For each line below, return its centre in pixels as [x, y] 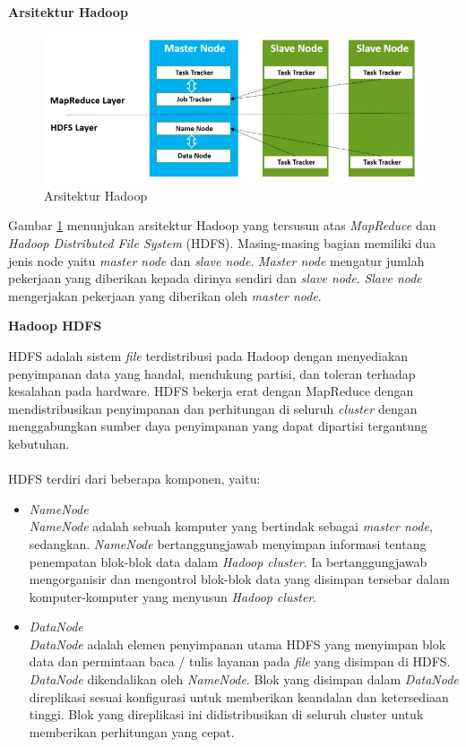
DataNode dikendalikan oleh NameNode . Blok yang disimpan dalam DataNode [244, 679]
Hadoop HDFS [55, 326]
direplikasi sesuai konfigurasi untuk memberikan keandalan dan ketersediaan [239, 696]
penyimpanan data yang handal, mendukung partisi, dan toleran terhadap [212, 373]
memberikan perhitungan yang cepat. [132, 731]
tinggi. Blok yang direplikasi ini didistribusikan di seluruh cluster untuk [226, 714]
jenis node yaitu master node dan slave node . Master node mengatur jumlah [216, 260]
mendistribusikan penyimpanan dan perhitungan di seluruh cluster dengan [213, 408]
